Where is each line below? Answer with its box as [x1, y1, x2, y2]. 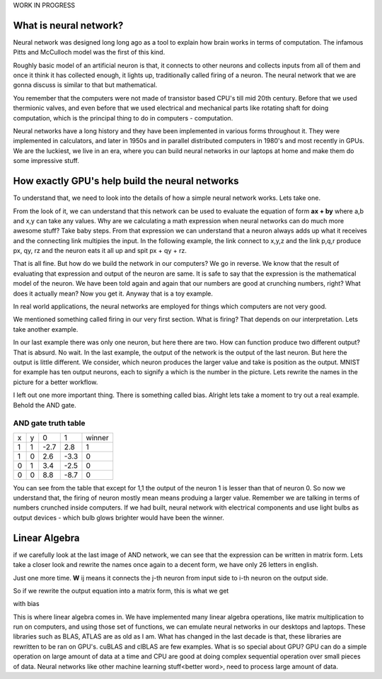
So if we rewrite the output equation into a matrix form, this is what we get [13, 586, 229, 595]
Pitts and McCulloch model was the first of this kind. [13, 48, 166, 57]
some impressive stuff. [13, 157, 79, 165]
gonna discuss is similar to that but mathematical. [13, 81, 158, 89]
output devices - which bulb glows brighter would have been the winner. [13, 513, 224, 522]
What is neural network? [13, 19, 124, 31]
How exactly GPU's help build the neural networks [13, 175, 239, 187]
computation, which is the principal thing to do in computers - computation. [13, 113, 233, 122]
